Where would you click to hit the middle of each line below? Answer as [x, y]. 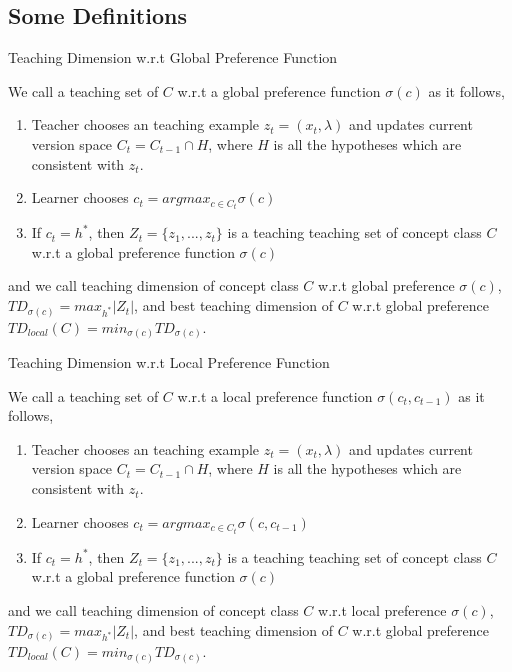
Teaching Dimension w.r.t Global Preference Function [173, 57]
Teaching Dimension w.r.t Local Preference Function [169, 362]
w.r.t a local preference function [275, 395]
